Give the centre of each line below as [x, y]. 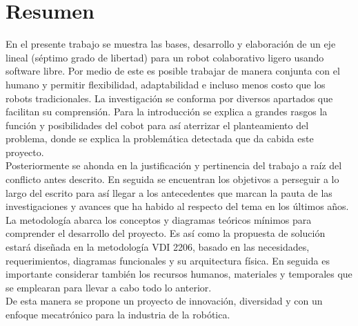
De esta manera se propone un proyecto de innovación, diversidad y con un [164, 301]
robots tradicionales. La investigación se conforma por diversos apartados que [169, 98]
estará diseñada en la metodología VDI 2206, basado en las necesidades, [158, 247]
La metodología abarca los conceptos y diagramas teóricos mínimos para [159, 219]
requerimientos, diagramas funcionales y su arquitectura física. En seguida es [168, 260]
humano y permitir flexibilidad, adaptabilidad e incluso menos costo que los [166, 84]
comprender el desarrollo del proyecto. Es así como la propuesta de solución [166, 233]
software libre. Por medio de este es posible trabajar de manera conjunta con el [173, 71]
